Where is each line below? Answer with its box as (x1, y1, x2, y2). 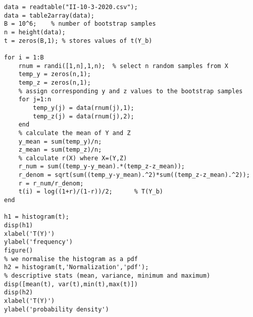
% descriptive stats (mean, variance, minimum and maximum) (4, 272, 211, 279)
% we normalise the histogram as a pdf (4, 255, 138, 263)
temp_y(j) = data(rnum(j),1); (33, 104, 134, 111)
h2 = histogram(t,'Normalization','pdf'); (4, 264, 149, 271)
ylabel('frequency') (4, 238, 73, 246)
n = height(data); (4, 28, 66, 36)
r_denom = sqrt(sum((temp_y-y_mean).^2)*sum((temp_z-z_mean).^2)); (18, 171, 250, 179)
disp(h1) (4, 222, 33, 229)
